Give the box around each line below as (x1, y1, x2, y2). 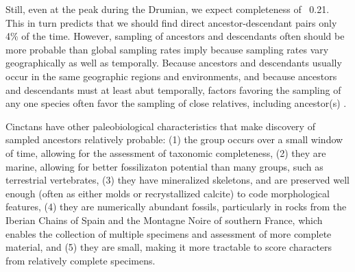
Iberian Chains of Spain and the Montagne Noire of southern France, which (5, 212, 323, 227)
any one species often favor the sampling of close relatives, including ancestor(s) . (5, 96, 347, 110)
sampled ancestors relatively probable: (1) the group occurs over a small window (5, 132, 343, 147)
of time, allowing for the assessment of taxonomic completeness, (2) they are (5, 145, 326, 160)
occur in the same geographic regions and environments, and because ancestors (5, 69, 337, 83)
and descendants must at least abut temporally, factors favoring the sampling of (5, 82, 341, 97)
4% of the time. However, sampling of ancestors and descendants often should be (5, 29, 345, 43)
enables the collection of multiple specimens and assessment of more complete (5, 226, 332, 240)
